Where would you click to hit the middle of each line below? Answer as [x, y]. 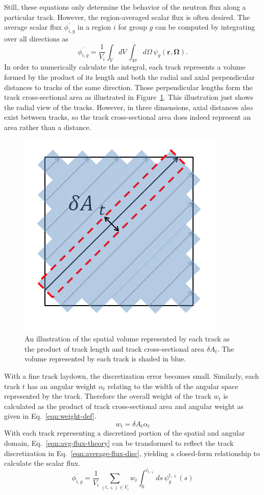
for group [133, 27]
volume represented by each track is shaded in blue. [105, 359]
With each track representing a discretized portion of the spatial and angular [125, 433]
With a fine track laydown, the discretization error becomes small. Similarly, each [132, 375]
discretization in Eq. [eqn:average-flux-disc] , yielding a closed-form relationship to [132, 453]
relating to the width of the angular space [173, 386]
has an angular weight [62, 386]
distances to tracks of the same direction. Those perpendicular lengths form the [128, 87]
